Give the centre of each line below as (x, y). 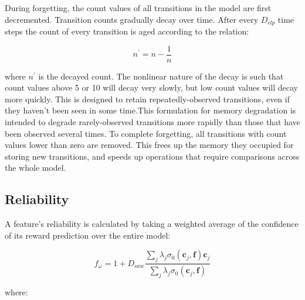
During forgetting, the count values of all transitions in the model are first (138, 8)
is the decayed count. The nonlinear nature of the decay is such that (161, 76)
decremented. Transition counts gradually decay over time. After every (132, 19)
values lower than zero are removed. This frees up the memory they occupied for (149, 145)
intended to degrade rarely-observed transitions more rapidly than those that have (152, 122)
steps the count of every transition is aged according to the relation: (127, 31)
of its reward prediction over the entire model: (88, 235)
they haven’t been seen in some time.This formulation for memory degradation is (150, 110)
